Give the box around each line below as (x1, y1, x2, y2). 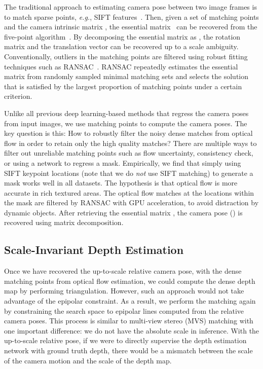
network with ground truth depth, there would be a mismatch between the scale (4, 345, 253, 356)
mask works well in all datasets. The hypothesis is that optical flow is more (4, 177, 238, 188)
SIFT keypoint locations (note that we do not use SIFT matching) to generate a (4, 167, 253, 178)
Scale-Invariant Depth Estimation (4, 242, 184, 257)
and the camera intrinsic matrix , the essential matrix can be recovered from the (4, 21, 257, 32)
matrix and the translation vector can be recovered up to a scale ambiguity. (4, 41, 239, 52)
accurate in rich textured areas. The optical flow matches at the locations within (4, 187, 254, 198)
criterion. (4, 91, 32, 101)
